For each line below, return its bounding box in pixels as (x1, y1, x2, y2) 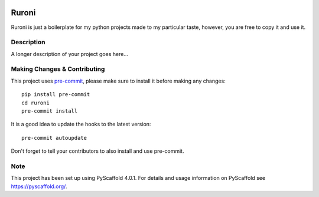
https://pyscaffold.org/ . (11, 183, 67, 190)
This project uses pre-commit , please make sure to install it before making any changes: (11, 77, 226, 84)
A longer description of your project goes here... (11, 50, 128, 57)
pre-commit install (21, 107, 78, 114)
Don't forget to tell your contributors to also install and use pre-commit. (11, 147, 184, 155)
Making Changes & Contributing (11, 65, 105, 73)
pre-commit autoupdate (21, 134, 87, 141)
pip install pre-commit (21, 91, 90, 98)
